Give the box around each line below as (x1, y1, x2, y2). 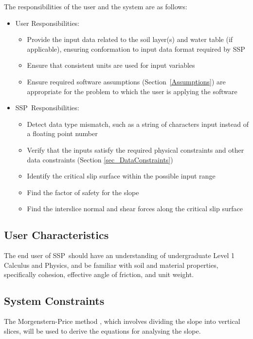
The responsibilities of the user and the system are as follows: (4, 1, 187, 11)
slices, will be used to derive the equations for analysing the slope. (4, 325, 201, 336)
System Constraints (4, 293, 105, 308)
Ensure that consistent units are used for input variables (27, 60, 195, 70)
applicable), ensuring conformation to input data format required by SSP (27, 43, 245, 54)
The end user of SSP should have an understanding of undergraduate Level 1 (4, 250, 235, 260)
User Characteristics (4, 227, 109, 242)
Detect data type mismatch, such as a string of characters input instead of (27, 119, 249, 129)
